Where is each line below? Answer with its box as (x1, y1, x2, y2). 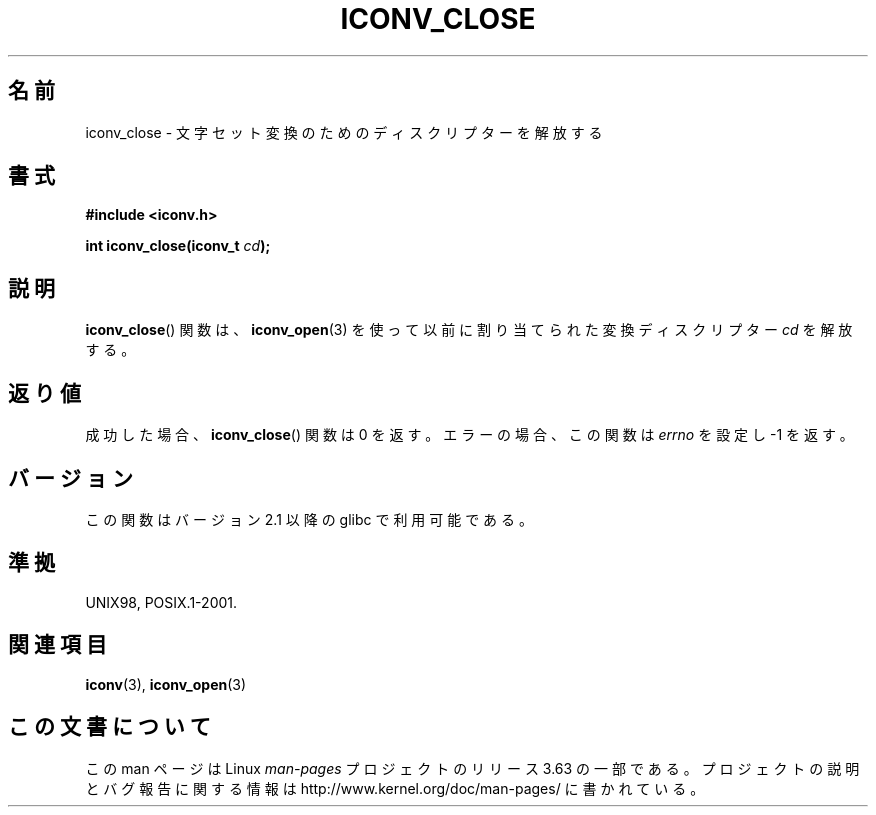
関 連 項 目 (8, 632, 107, 658)
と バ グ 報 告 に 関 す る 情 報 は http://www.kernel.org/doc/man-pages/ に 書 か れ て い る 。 (85, 779, 705, 797)
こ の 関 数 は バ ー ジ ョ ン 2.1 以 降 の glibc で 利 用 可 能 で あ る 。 (85, 510, 533, 528)
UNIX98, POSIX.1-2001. (85, 593, 238, 611)
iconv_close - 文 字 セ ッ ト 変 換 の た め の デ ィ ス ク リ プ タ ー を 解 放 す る (85, 123, 603, 141)
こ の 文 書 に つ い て (8, 714, 211, 740)
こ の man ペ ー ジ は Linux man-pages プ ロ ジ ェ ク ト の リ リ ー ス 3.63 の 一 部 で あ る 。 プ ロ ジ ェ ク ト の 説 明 (85, 759, 860, 777)
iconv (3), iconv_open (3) (85, 675, 247, 693)
